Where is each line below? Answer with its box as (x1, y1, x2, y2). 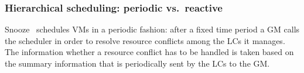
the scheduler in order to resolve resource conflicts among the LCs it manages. (5, 34, 285, 46)
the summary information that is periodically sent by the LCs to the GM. (5, 57, 270, 69)
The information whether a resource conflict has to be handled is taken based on (5, 46, 294, 58)
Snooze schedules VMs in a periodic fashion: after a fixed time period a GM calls (5, 23, 300, 35)
